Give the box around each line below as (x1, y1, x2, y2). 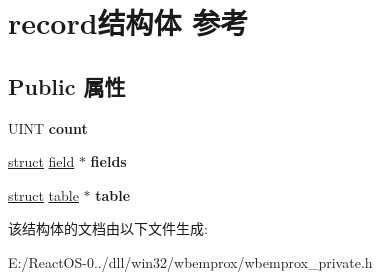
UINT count (8, 117, 88, 138)
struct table (8, 184, 79, 205)
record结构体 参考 (8, 2, 249, 43)
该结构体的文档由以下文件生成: (8, 218, 208, 239)
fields (90, 151, 127, 172)
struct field (8, 151, 75, 172)
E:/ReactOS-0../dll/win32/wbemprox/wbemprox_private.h (8, 251, 373, 272)
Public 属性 (8, 70, 126, 101)
